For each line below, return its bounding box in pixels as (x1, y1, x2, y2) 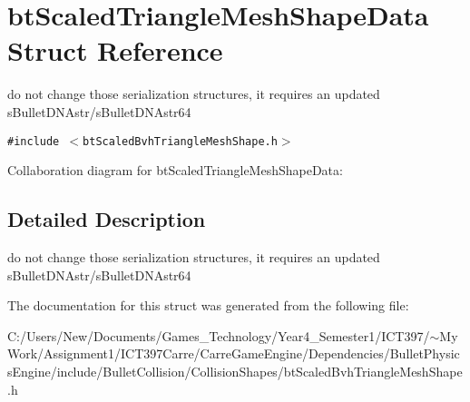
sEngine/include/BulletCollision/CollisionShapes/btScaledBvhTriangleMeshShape (7, 361, 463, 380)
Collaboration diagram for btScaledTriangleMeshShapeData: (7, 161, 343, 180)
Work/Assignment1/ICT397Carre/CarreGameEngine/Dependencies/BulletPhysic (7, 344, 460, 363)
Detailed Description (7, 205, 206, 233)
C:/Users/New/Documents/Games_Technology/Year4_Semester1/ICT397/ (7, 326, 430, 345)
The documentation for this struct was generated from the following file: (7, 296, 409, 315)
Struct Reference (7, 32, 223, 69)
